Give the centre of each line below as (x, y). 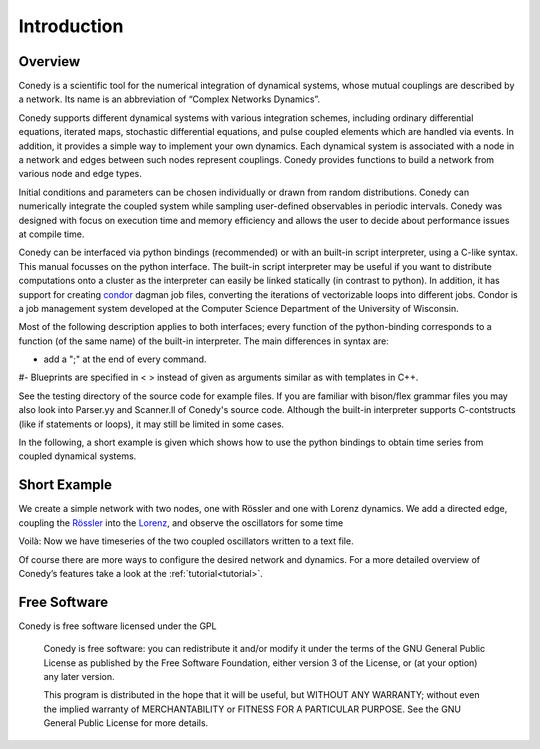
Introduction (71, 26)
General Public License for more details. (126, 723)
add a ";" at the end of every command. (125, 359)
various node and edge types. (80, 174)
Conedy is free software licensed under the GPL (117, 626)
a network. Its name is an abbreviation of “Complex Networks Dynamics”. (169, 99)
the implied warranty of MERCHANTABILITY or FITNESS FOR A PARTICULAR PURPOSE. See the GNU (252, 709)
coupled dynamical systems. (77, 456)
